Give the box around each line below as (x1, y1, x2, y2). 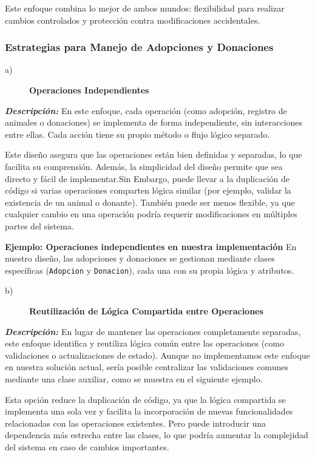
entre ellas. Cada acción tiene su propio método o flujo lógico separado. (5, 127, 270, 140)
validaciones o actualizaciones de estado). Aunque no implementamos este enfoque (5, 348, 310, 361)
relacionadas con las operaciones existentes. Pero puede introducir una (5, 416, 266, 429)
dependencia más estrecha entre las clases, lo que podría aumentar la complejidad (5, 428, 308, 441)
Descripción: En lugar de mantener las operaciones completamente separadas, (5, 325, 301, 337)
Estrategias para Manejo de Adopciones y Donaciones (5, 39, 274, 55)
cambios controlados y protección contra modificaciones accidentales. (5, 13, 260, 26)
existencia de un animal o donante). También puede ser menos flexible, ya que (5, 195, 295, 208)
